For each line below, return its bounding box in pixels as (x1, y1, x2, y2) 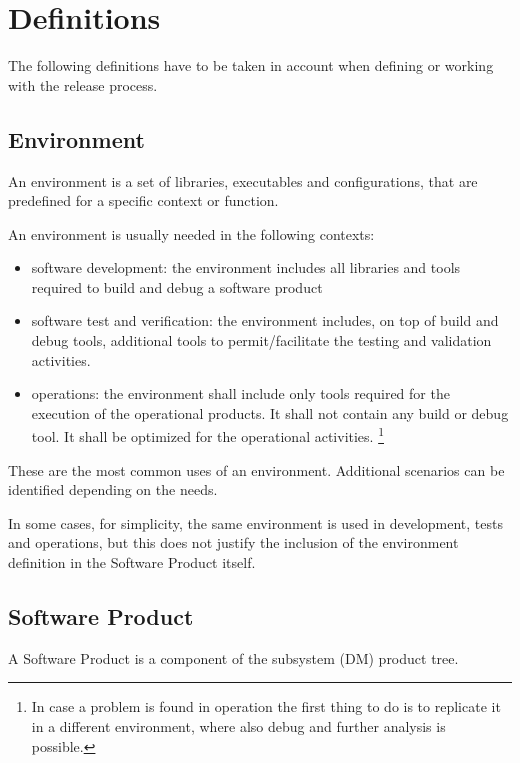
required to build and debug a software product (31, 276, 323, 297)
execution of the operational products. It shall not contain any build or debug (31, 402, 509, 423)
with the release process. (8, 74, 158, 95)
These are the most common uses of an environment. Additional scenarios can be (8, 459, 505, 480)
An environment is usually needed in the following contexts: (8, 223, 375, 244)
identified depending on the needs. (8, 479, 218, 500)
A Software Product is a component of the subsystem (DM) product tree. (8, 647, 459, 668)
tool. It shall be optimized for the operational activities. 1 (31, 423, 384, 447)
